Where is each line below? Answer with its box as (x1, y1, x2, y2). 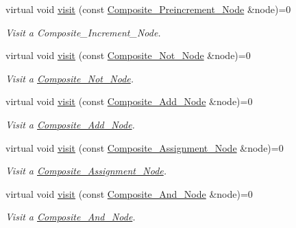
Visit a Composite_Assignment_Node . (5, 163, 167, 178)
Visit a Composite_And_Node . (5, 209, 136, 224)
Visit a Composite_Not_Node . (5, 71, 134, 85)
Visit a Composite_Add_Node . (5, 117, 135, 131)
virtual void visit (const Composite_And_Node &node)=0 (5, 186, 253, 201)
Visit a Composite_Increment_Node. (5, 25, 161, 39)
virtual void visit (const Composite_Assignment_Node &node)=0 (5, 140, 284, 155)
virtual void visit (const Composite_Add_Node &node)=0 (5, 94, 253, 109)
